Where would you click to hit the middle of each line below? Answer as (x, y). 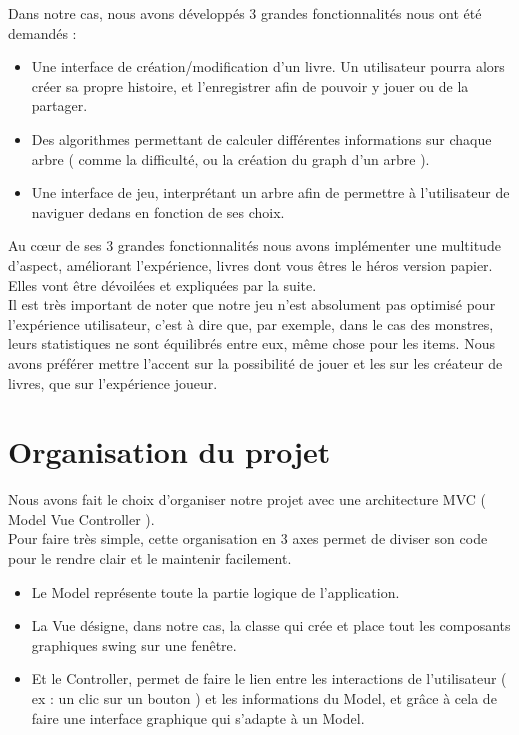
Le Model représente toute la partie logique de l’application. (215, 591)
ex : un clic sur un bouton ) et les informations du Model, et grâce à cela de (264, 697)
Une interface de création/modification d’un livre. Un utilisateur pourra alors (268, 66)
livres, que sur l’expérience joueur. (113, 382)
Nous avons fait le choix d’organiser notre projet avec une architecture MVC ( (247, 499)
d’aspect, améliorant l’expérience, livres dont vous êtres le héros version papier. (250, 264)
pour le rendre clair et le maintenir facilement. (150, 558)
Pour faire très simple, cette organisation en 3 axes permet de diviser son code (248, 538)
